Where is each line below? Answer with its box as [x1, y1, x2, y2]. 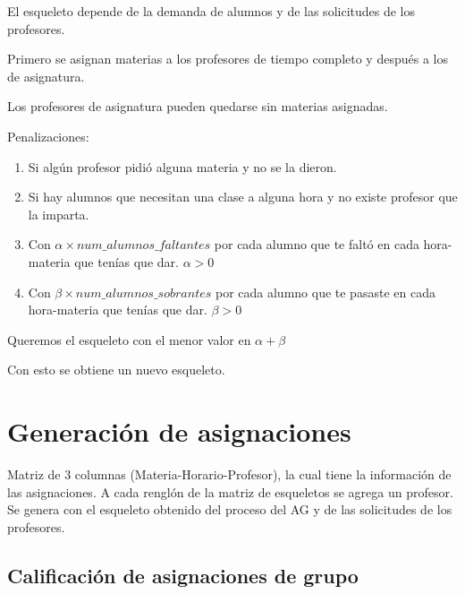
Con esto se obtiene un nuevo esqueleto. [7, 360, 225, 379]
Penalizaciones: [7, 126, 89, 145]
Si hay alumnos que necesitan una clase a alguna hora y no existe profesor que [28, 187, 458, 206]
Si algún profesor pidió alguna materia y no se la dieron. [28, 157, 337, 176]
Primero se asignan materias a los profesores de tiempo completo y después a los [7, 49, 448, 68]
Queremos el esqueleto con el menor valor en [7, 330, 251, 349]
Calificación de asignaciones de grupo [7, 561, 359, 589]
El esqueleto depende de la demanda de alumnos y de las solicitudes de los [7, 2, 416, 20]
